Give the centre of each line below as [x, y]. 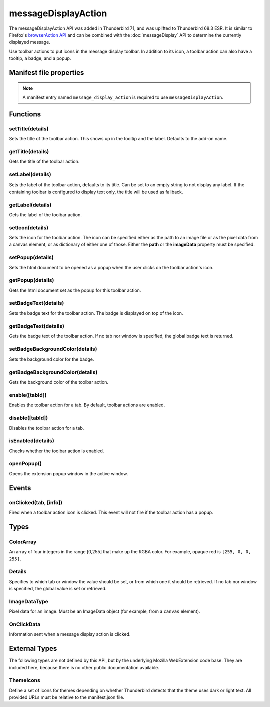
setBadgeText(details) [37, 303]
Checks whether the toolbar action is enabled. [57, 451]
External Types [33, 649]
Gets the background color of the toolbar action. [59, 382]
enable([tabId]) [28, 395]
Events [20, 488]
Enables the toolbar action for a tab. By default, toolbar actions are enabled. [87, 405]
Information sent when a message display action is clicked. [70, 634]
